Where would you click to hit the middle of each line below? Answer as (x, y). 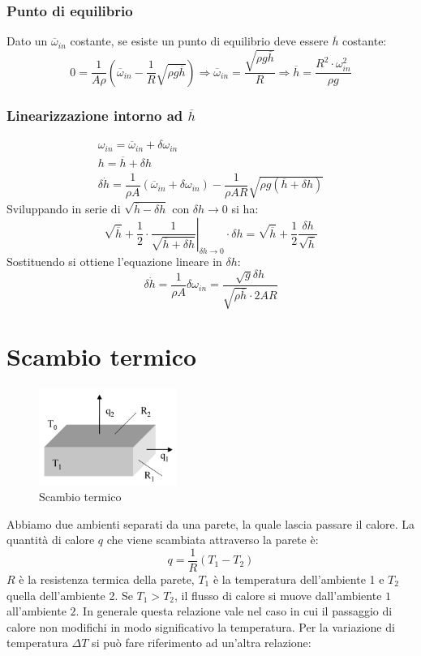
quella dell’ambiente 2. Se (70, 595)
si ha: (245, 209)
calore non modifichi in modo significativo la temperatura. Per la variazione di (201, 626)
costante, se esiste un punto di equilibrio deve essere (199, 41)
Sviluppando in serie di (64, 209)
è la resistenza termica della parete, (107, 579)
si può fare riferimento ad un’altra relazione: (202, 643)
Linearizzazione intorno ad (95, 115)
